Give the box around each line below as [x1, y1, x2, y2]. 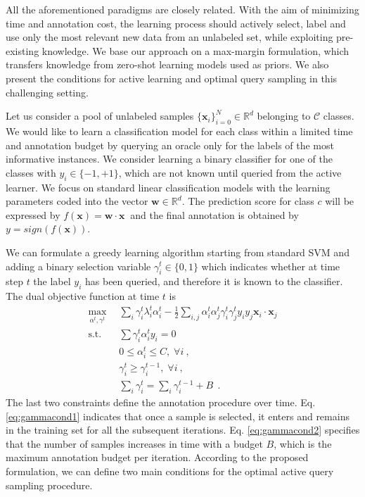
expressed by [6, 207, 60, 222]
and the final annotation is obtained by [130, 207, 299, 222]
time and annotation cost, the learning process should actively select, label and [6, 15, 346, 30]
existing [6, 43, 39, 58]
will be [325, 194, 354, 208]
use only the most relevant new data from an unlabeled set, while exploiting [6, 30, 333, 44]
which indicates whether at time [201, 258, 340, 273]
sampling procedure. [6, 477, 93, 492]
